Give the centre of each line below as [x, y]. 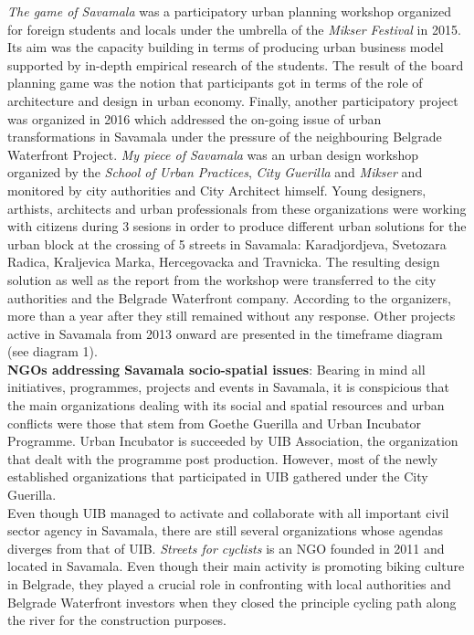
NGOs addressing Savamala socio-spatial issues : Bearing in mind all [216, 369]
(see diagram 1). [53, 351]
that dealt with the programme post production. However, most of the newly [223, 458]
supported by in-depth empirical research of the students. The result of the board [236, 64]
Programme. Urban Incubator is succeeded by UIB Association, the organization [233, 441]
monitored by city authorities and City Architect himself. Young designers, [217, 190]
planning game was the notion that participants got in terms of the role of [215, 83]
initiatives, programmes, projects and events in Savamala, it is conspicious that [229, 387]
